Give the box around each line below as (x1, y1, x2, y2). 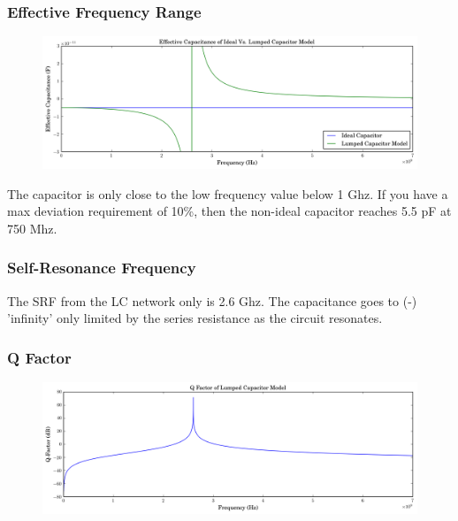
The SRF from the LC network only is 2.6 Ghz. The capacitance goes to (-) (7, 291, 417, 310)
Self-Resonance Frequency (7, 257, 196, 279)
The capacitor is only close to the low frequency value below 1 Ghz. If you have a (7, 184, 448, 203)
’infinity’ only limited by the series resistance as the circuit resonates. (7, 309, 383, 327)
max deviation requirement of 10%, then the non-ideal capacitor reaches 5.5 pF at (7, 202, 452, 220)
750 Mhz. (7, 218, 57, 237)
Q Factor (7, 346, 72, 368)
